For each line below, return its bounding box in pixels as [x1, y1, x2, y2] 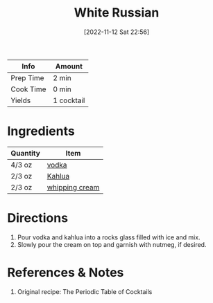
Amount [55, 61, 83, 71]
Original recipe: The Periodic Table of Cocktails [17, 287, 153, 295]
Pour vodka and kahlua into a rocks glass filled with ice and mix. [17, 233, 201, 241]
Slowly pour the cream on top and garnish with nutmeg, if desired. [17, 240, 207, 248]
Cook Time [10, 84, 46, 94]
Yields [10, 95, 31, 105]
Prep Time [10, 73, 44, 82]
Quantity [10, 148, 40, 158]
